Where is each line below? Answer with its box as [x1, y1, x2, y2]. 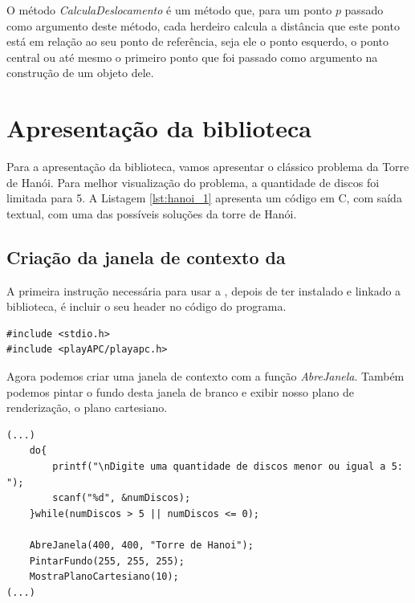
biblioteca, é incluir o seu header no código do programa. [6, 298, 287, 315]
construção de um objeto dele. [6, 64, 154, 81]
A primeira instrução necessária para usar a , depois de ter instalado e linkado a [6, 282, 401, 299]
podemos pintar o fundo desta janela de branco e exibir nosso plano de [6, 383, 354, 400]
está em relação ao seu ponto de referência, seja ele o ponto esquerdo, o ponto [6, 33, 389, 50]
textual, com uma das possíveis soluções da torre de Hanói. [6, 205, 297, 222]
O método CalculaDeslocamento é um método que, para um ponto [6, 2, 332, 18]
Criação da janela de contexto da [6, 244, 286, 269]
